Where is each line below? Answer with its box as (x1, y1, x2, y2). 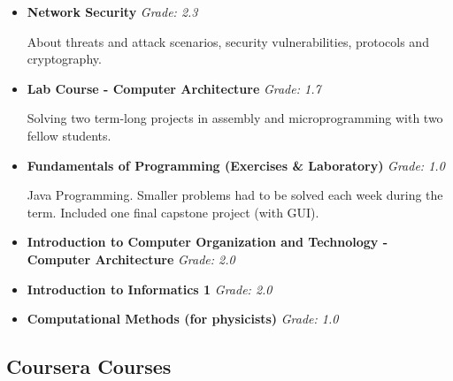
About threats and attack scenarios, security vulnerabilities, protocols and (27, 32, 429, 50)
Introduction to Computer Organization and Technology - (27, 232, 388, 251)
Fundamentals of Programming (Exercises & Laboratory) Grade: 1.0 (27, 156, 445, 174)
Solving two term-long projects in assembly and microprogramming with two (27, 109, 443, 127)
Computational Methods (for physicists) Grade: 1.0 (27, 309, 339, 328)
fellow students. (27, 126, 111, 144)
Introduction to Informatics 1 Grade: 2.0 (27, 279, 273, 298)
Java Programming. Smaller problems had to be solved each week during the (27, 186, 443, 204)
